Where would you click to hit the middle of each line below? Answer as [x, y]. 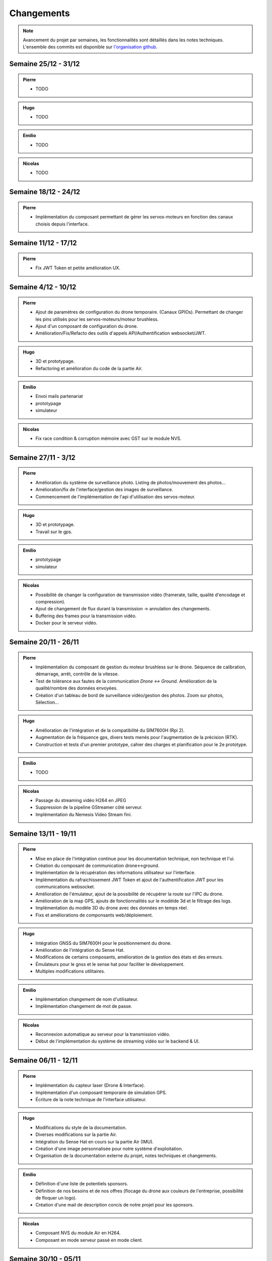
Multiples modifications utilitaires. [70, 971]
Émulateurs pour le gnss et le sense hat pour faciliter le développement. [110, 964]
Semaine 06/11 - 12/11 [44, 1061]
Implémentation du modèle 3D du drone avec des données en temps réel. [112, 908]
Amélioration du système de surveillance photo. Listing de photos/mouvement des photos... [131, 482]
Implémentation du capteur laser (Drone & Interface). [90, 1085]
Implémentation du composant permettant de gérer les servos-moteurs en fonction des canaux [134, 217]
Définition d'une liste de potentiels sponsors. [82, 1184]
